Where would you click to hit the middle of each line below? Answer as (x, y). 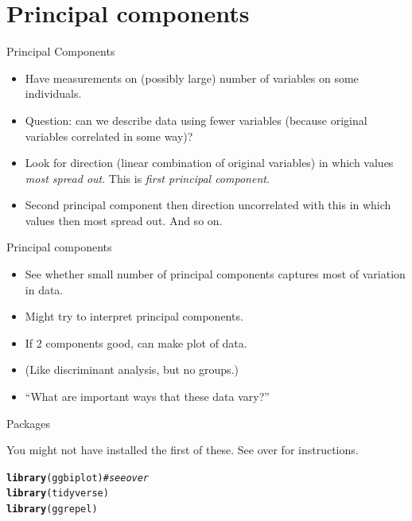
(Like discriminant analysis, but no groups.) (132, 369)
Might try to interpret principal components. (134, 316)
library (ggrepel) (52, 509)
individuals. (53, 93)
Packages (29, 423)
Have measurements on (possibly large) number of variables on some (192, 78)
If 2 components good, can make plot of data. (136, 342)
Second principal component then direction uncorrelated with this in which (208, 205)
